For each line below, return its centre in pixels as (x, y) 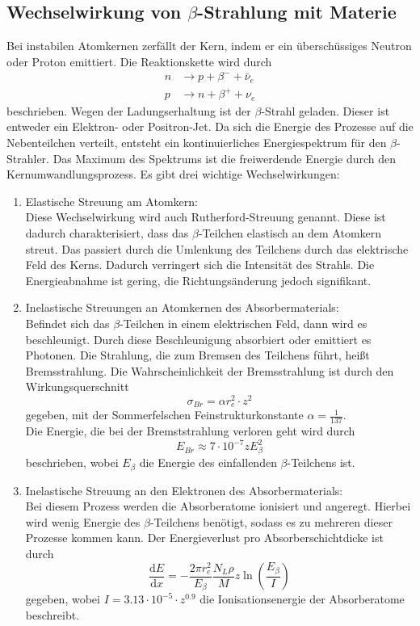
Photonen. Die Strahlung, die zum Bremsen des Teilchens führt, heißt (197, 355)
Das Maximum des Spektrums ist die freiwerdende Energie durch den (225, 158)
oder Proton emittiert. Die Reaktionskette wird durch (139, 61)
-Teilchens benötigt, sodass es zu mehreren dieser (271, 521)
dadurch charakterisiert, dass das (107, 233)
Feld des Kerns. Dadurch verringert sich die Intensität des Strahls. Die (200, 265)
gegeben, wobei (63, 599)
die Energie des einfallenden (208, 462)
